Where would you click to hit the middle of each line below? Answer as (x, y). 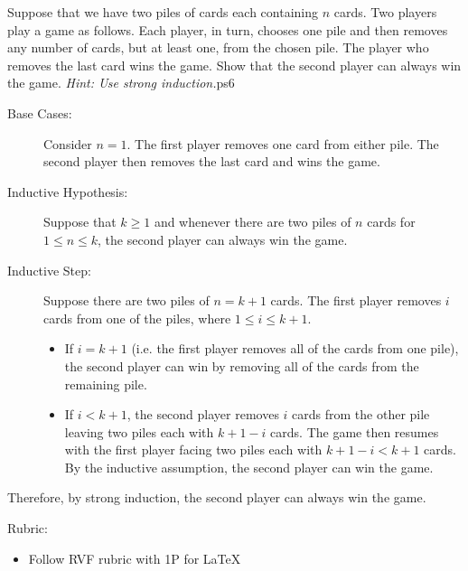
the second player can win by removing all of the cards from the (242, 365)
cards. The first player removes (356, 300)
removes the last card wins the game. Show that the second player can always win (234, 65)
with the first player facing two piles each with (193, 449)
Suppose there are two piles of (126, 300)
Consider (68, 143)
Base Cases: (40, 112)
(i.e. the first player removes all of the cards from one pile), (295, 348)
